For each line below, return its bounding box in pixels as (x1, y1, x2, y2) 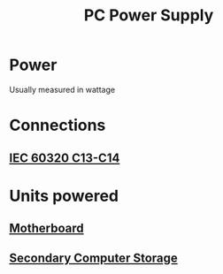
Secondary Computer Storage (9, 251, 179, 266)
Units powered (9, 186, 119, 206)
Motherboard (9, 221, 84, 236)
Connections (9, 116, 106, 135)
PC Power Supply (83, 5, 214, 26)
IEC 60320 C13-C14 (9, 150, 120, 165)
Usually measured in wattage (9, 84, 116, 95)
